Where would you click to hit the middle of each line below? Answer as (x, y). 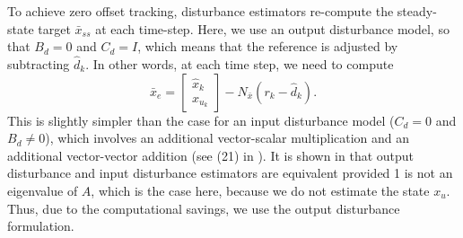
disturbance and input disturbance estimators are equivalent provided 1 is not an (230, 173)
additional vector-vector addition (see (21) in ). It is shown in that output (211, 155)
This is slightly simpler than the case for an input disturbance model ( (201, 120)
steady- (417, 11)
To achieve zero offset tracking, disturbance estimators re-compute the (201, 11)
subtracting (39, 64)
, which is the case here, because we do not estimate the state (260, 190)
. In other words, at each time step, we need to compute (240, 64)
